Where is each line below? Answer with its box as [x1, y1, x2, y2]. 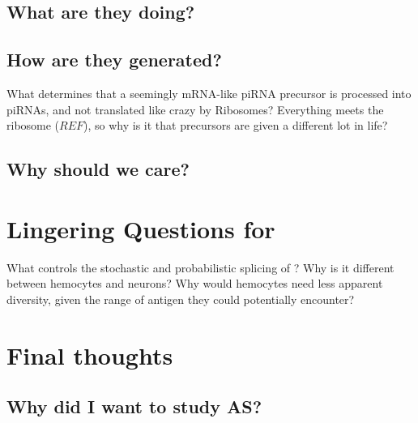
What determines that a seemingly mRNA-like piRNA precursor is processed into [6, 84, 412, 101]
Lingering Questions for [6, 211, 275, 245]
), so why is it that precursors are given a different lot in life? [83, 117, 388, 134]
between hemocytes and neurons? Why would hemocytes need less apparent [6, 275, 383, 292]
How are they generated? [6, 47, 222, 72]
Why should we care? [6, 156, 190, 182]
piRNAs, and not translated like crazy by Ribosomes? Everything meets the [6, 100, 384, 117]
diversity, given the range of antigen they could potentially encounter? [6, 290, 355, 307]
